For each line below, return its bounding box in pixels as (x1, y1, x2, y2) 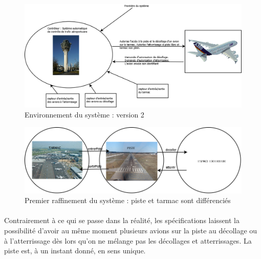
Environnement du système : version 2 (25, 109, 144, 120)
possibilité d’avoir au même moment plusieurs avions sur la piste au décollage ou (4, 225, 257, 236)
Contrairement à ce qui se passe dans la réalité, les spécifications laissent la (4, 215, 240, 226)
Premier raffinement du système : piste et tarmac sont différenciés (25, 195, 231, 206)
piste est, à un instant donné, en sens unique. (4, 245, 146, 256)
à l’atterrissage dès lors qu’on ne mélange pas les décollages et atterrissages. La (4, 235, 252, 246)
